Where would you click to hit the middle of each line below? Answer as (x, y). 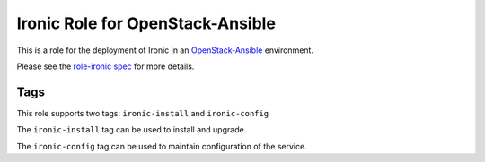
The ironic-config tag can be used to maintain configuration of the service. (162, 146)
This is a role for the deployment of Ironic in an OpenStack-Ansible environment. (165, 50)
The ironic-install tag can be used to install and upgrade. (132, 130)
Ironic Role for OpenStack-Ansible (146, 23)
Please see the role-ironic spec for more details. (106, 66)
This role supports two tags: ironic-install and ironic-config (143, 113)
